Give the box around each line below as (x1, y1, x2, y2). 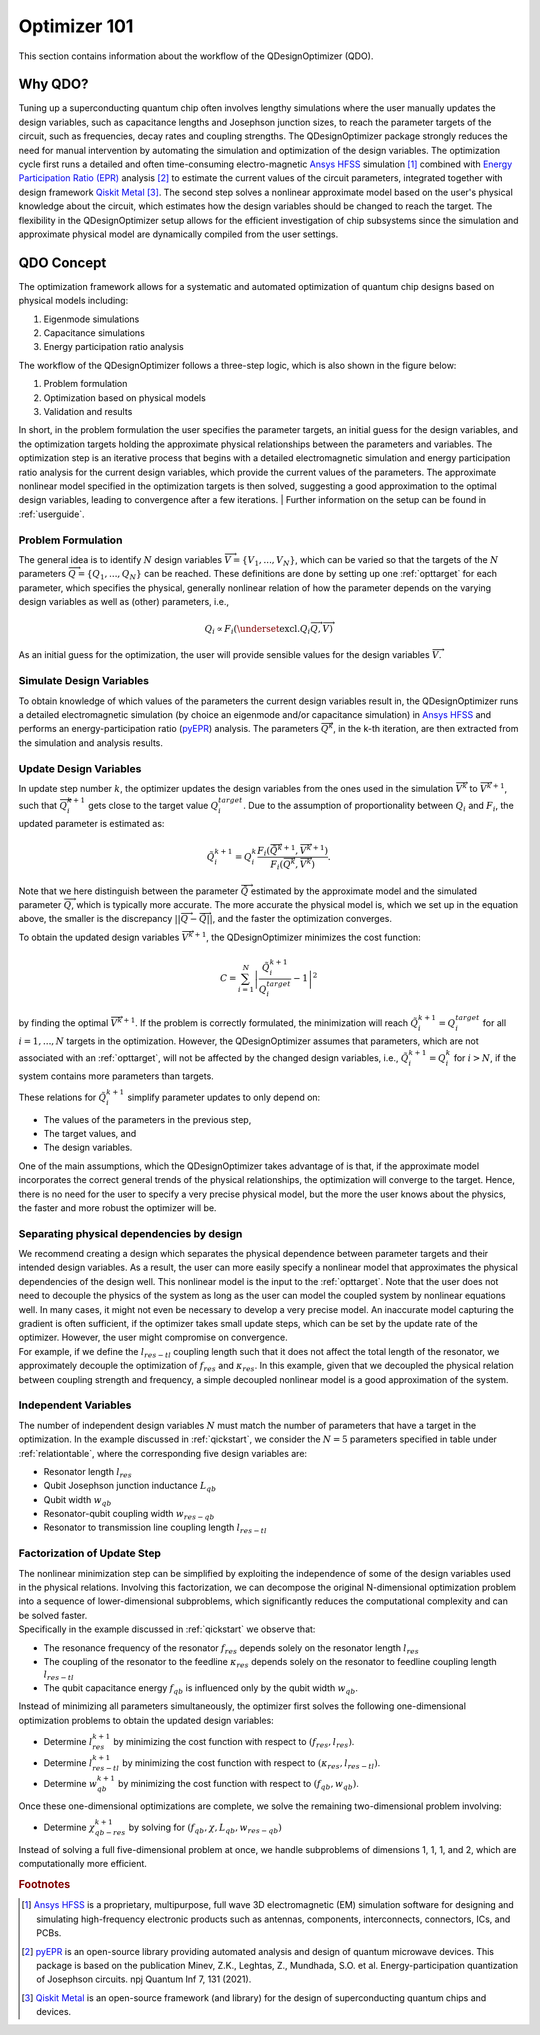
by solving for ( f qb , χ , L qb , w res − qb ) (128, 1821, 282, 1836)
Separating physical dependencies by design (18, 1226, 243, 1240)
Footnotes (18, 1878, 71, 1892)
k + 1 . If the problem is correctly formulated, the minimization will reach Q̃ (116, 1016, 419, 1029)
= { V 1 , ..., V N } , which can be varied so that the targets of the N (232, 553, 499, 568)
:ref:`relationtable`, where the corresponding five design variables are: (18, 1447, 308, 1459)
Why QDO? (18, 76, 89, 93)
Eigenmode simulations (43, 313, 140, 325)
